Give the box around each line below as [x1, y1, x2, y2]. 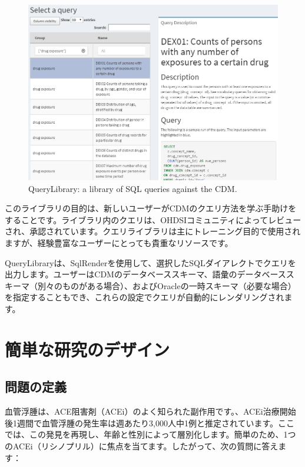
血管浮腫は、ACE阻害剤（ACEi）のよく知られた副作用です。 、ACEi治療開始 [5, 405, 296, 418]
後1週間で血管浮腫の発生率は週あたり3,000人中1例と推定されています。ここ [5, 416, 295, 429]
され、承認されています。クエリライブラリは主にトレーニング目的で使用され [5, 225, 301, 237]
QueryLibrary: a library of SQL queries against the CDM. [28, 182, 237, 194]
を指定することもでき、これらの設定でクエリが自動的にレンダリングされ [5, 291, 284, 303]
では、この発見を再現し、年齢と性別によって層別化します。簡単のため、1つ [5, 428, 296, 440]
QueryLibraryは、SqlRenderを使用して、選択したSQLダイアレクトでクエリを [5, 256, 296, 269]
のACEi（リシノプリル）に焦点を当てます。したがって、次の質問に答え [5, 439, 279, 452]
